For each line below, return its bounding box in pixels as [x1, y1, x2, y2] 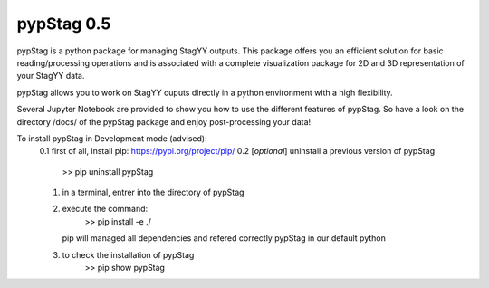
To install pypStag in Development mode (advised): [16, 132, 207, 144]
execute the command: [62, 204, 149, 215]
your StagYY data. [16, 71, 85, 82]
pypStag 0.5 [16, 14, 111, 34]
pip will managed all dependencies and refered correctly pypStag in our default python [62, 233, 387, 244]
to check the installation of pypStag [62, 249, 195, 260]
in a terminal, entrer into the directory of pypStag [62, 187, 244, 198]
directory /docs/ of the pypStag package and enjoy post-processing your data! [16, 116, 312, 127]
